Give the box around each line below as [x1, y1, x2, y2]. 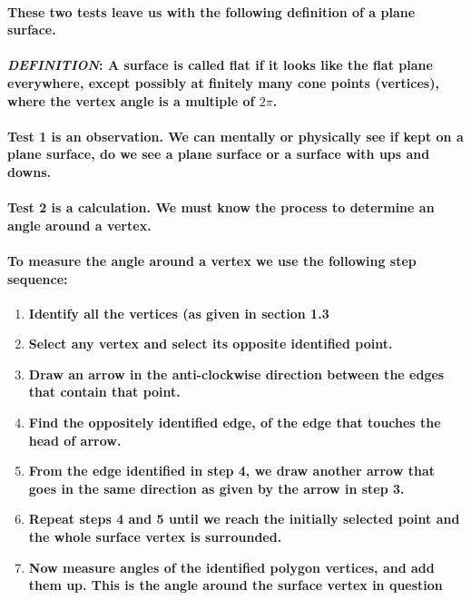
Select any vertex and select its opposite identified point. [28, 334, 393, 353]
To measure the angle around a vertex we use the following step [7, 251, 417, 270]
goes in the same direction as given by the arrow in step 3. [28, 478, 405, 497]
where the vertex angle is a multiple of [7, 91, 255, 110]
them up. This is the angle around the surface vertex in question [28, 575, 443, 595]
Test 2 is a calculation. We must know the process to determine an [7, 198, 435, 217]
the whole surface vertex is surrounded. [28, 527, 282, 546]
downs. [7, 162, 51, 181]
